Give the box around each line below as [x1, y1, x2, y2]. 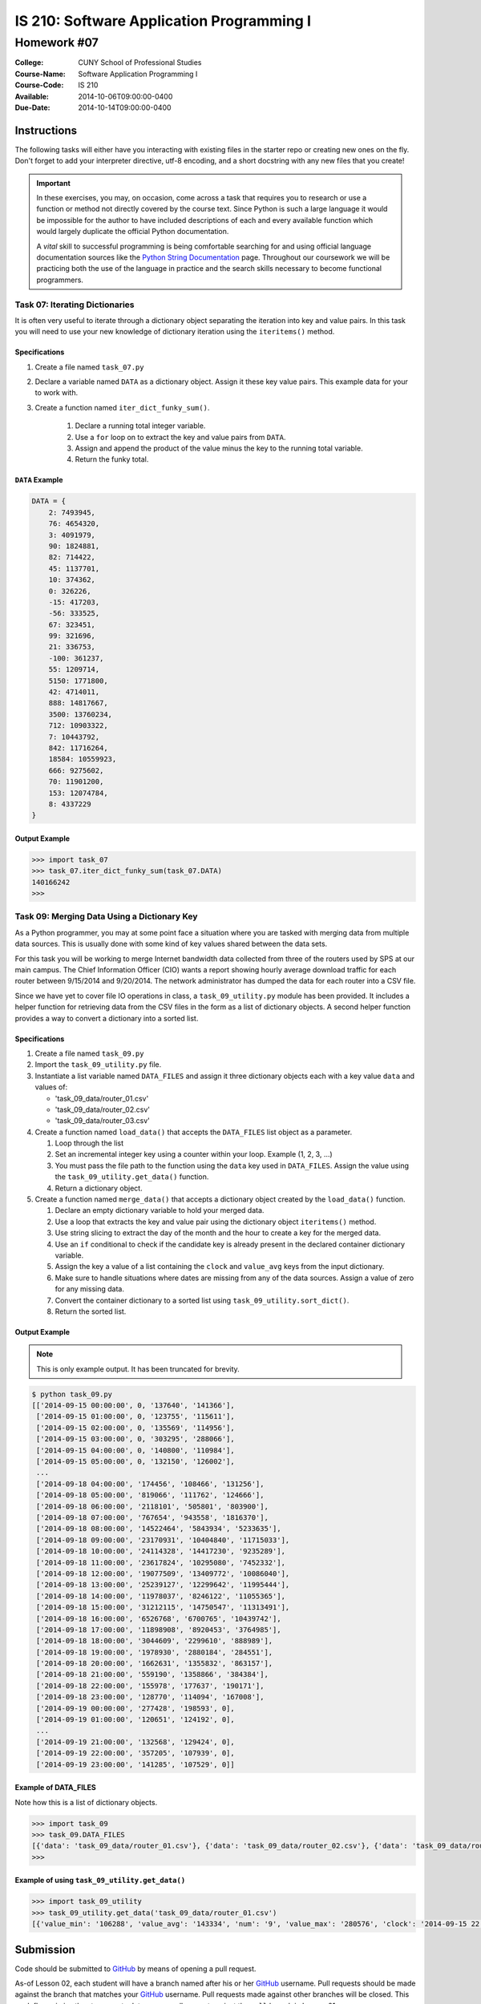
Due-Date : [14, 103, 51, 112]
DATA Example [14, 475, 63, 485]
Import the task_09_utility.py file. [34, 1060, 162, 1069]
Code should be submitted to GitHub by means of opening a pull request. [14, 1964, 257, 1974]
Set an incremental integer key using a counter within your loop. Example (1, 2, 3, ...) [55, 1149, 333, 1159]
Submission [14, 1942, 76, 1956]
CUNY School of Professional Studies [78, 58, 202, 67]
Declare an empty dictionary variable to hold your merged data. [55, 1206, 265, 1215]
